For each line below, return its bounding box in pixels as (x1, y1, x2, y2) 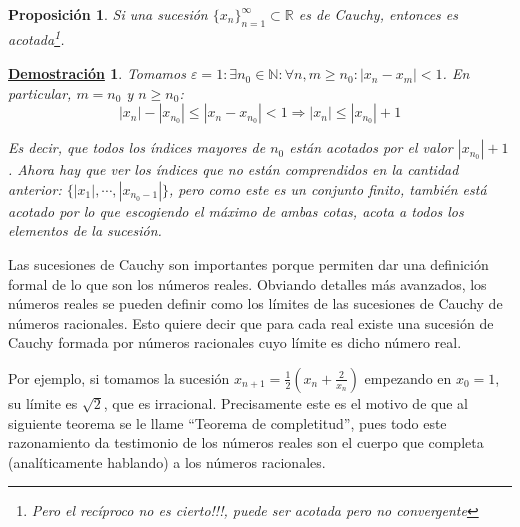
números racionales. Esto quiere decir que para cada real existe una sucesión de (8, 312, 494, 333)
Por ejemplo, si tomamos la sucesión (8, 367, 230, 388)
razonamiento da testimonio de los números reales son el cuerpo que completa (8, 432, 484, 453)
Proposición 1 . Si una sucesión (8, 4, 208, 24)
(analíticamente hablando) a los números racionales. (8, 451, 326, 472)
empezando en (364, 367, 452, 388)
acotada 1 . (8, 26, 65, 50)
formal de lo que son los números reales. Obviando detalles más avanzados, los (8, 273, 487, 294)
